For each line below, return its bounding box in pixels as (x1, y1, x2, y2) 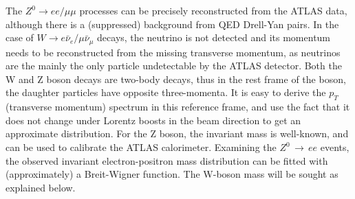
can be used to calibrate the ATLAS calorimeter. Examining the (6, 140, 277, 154)
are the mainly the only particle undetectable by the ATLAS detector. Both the (6, 58, 342, 73)
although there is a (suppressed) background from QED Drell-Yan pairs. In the (6, 16, 339, 31)
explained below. (6, 180, 76, 194)
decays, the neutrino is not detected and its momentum (97, 30, 331, 45)
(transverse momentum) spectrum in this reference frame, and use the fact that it (6, 99, 350, 114)
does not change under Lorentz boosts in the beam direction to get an (6, 113, 301, 127)
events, (320, 140, 349, 154)
